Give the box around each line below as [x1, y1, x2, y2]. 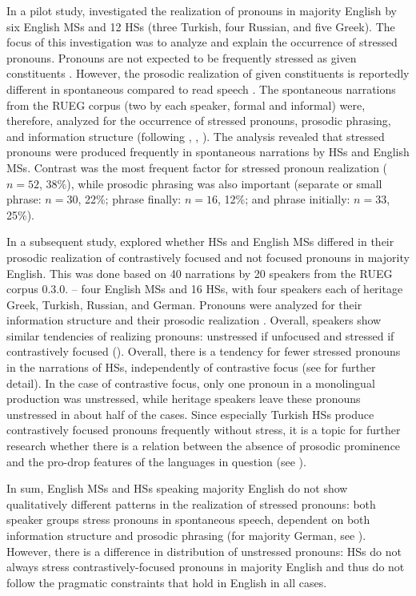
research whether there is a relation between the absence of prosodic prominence [6, 437, 401, 454]
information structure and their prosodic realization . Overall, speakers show [6, 312, 382, 328]
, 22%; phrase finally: [78, 191, 182, 207]
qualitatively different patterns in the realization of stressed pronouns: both [6, 495, 376, 512]
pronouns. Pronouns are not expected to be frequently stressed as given [6, 49, 357, 66]
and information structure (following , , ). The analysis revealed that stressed [6, 127, 385, 144]
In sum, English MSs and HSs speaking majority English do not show [6, 480, 348, 497]
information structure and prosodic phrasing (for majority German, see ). [6, 527, 366, 543]
